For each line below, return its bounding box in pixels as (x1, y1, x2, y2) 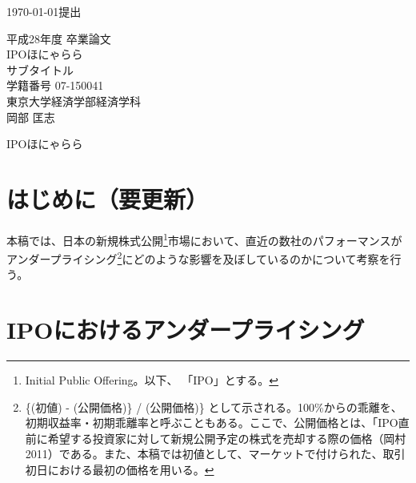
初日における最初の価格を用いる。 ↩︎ (25, 461, 214, 478)
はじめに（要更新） (6, 182, 209, 215)
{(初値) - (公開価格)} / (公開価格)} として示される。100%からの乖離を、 (25, 398, 402, 415)
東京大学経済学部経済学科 (6, 92, 141, 109)
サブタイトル (6, 61, 74, 78)
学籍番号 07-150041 (6, 77, 104, 94)
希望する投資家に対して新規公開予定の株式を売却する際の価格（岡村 (47, 429, 406, 446)
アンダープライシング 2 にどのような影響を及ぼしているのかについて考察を (6, 248, 390, 267)
